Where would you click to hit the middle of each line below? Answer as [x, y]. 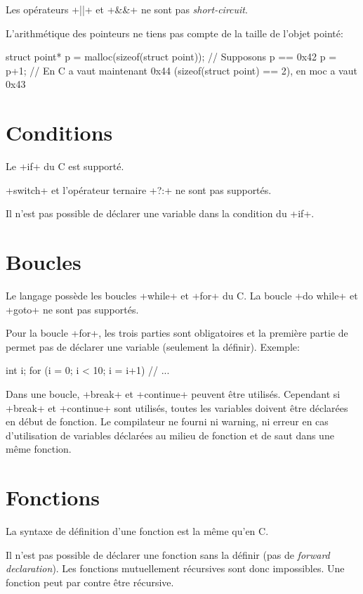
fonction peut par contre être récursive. [90, 582]
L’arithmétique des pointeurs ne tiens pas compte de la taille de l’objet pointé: [174, 33]
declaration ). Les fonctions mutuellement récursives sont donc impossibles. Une [175, 568]
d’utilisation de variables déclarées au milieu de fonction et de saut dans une [170, 435]
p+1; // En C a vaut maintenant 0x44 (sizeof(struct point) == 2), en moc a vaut [181, 70]
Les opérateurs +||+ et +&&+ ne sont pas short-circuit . [127, 9]
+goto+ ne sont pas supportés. [72, 309]
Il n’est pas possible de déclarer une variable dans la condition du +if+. [160, 213]
